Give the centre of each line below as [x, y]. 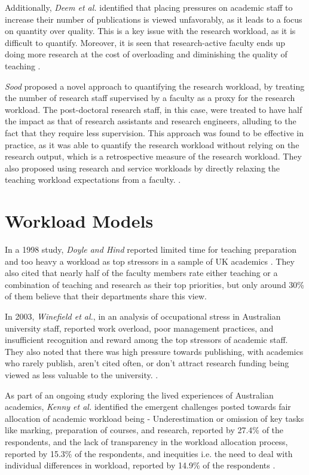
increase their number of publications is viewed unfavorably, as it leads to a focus [154, 19]
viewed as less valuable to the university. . [82, 374]
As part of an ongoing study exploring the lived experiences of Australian [139, 395]
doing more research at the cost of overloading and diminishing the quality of [146, 54]
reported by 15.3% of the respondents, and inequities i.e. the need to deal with [149, 453]
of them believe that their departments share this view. [106, 296]
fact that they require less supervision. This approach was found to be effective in [154, 132]
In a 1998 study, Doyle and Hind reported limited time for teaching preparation [151, 249]
